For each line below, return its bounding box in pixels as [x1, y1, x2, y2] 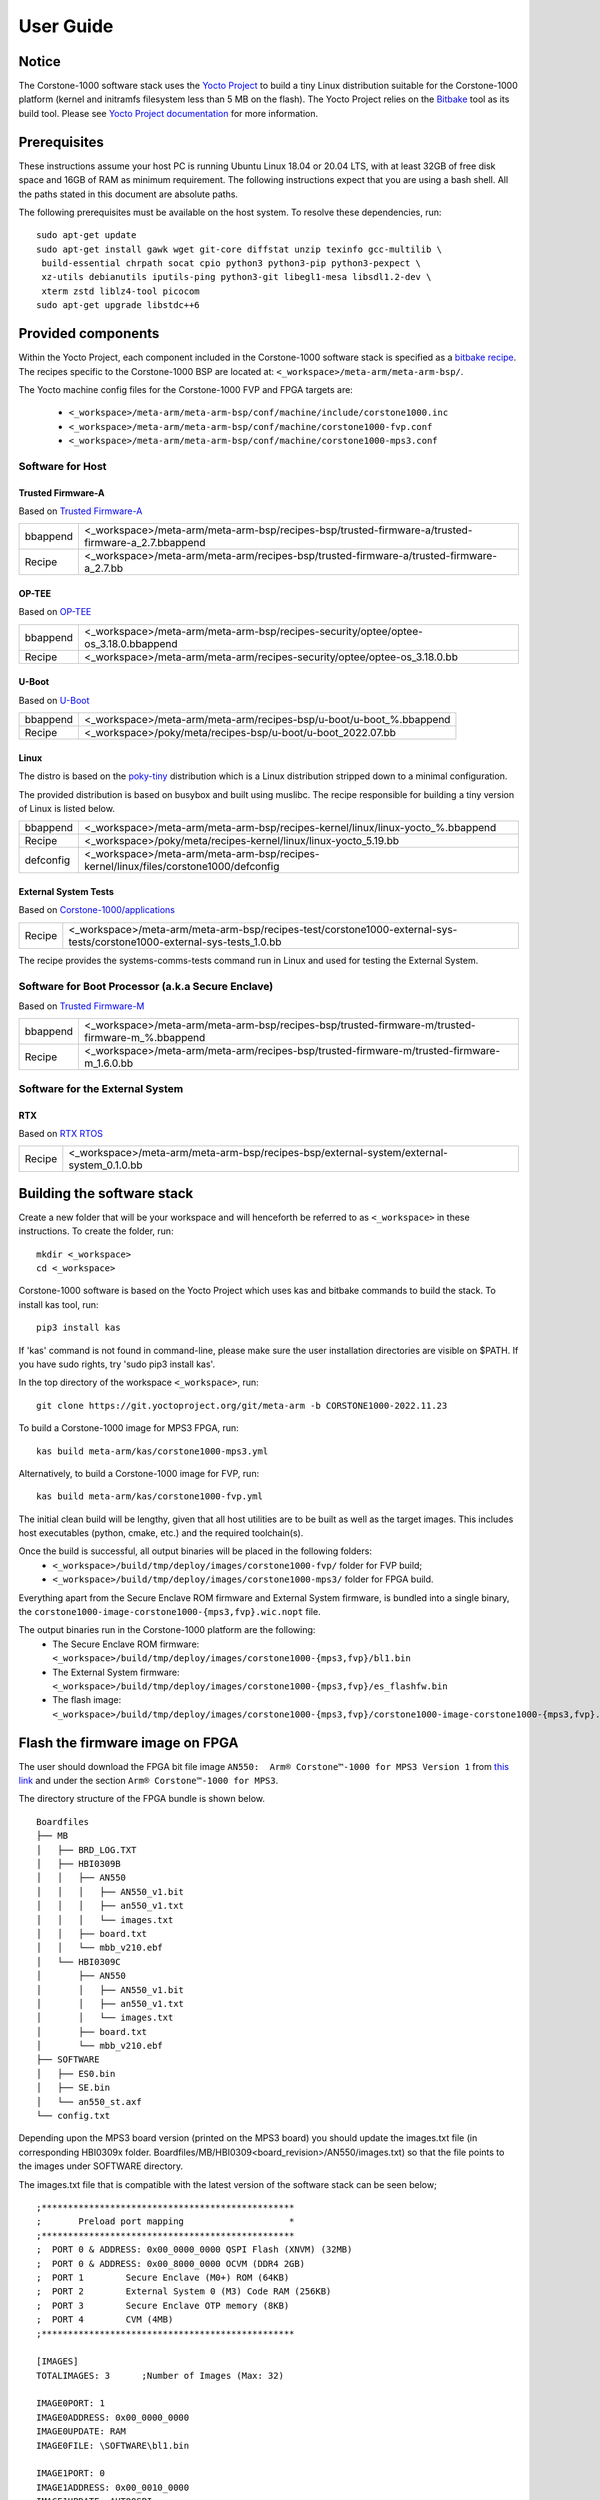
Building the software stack [18, 1185, 194, 1202]
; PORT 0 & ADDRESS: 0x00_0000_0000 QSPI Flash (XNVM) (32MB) [36, 2244, 353, 2255]
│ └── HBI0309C [36, 1956, 121, 1967]
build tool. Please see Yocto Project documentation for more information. [18, 107, 319, 119]
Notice [18, 53, 62, 70]
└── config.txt [36, 2110, 111, 2122]
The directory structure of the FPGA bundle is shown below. [18, 1793, 265, 1805]
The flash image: [52, 1694, 122, 1706]
